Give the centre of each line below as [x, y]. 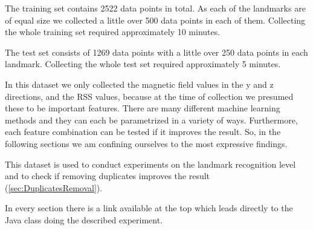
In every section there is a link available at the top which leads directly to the [149, 208]
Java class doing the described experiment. [84, 219]
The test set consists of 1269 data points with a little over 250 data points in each [156, 52]
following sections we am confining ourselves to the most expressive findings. [146, 143]
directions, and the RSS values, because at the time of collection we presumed [149, 96]
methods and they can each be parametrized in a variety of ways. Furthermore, [151, 120]
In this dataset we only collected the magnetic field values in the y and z [139, 84]
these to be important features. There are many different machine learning [143, 108]
